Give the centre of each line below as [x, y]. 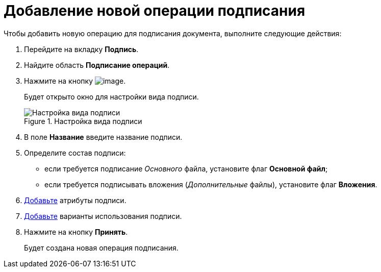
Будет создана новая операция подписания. [101, 248]
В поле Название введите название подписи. [103, 137]
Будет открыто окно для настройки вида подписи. [111, 96]
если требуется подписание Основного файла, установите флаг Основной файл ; [186, 168]
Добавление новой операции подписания [155, 11]
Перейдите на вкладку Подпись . [81, 49]
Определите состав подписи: [75, 153]
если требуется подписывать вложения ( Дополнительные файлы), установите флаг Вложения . [211, 184]
